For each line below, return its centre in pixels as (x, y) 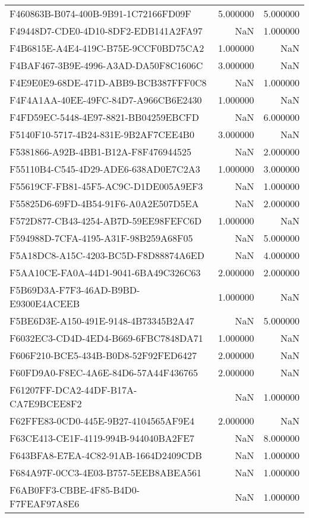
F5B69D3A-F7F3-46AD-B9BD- (75, 290)
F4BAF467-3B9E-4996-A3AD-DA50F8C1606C (106, 65)
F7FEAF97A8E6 (45, 503)
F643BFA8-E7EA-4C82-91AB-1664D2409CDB (106, 455)
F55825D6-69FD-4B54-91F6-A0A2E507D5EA (104, 203)
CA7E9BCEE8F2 (46, 403)
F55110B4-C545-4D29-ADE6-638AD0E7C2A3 (105, 169)
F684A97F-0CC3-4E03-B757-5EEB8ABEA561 (105, 472)
